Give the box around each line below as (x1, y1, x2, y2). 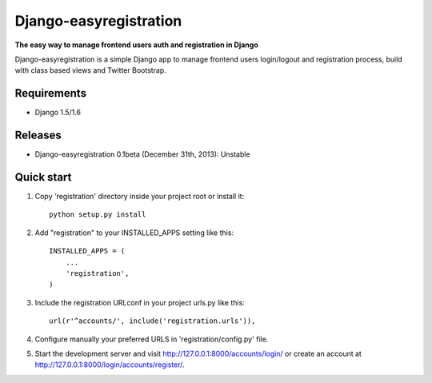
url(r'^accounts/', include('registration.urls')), (49, 317, 256, 325)
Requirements (14, 86, 87, 100)
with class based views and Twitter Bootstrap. (14, 66, 167, 75)
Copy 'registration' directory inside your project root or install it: (34, 192, 245, 201)
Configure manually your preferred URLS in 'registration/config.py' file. (34, 334, 269, 344)
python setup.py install (49, 210, 146, 219)
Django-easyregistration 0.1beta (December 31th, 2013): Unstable (34, 150, 251, 159)
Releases (14, 129, 62, 142)
